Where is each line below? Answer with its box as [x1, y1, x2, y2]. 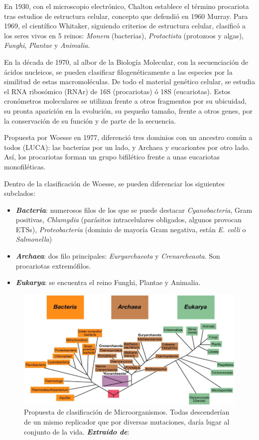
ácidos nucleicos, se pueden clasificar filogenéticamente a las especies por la [4, 66, 233, 77]
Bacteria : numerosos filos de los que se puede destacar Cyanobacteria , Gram [15, 204, 253, 215]
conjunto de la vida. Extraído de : [24, 426, 129, 437]
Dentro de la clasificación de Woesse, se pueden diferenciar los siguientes [4, 178, 225, 188]
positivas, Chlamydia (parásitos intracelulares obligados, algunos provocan [15, 214, 242, 225]
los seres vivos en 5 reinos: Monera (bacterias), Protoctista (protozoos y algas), [4, 30, 244, 40]
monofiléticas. [4, 161, 46, 171]
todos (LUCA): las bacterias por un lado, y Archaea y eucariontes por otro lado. [4, 142, 250, 152]
